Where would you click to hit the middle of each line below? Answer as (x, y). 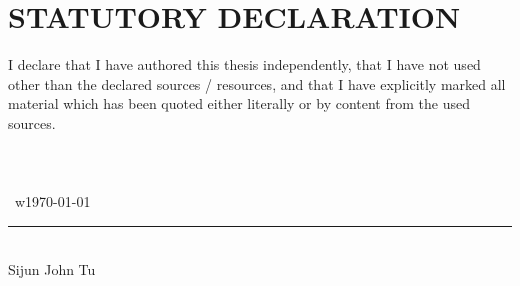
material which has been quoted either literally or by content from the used (239, 103)
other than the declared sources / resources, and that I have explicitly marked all (257, 83)
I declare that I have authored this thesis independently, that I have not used (244, 64)
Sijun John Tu (52, 269)
